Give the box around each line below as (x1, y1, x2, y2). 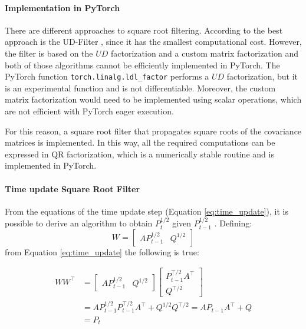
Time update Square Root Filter (5, 182, 140, 195)
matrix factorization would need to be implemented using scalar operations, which (5, 93, 302, 106)
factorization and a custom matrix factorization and (111, 47, 298, 59)
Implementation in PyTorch (5, 1, 120, 14)
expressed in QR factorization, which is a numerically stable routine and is (5, 147, 274, 160)
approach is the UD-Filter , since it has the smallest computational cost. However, (5, 35, 302, 48)
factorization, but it (226, 70, 298, 83)
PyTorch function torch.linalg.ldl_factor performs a (5, 70, 209, 83)
